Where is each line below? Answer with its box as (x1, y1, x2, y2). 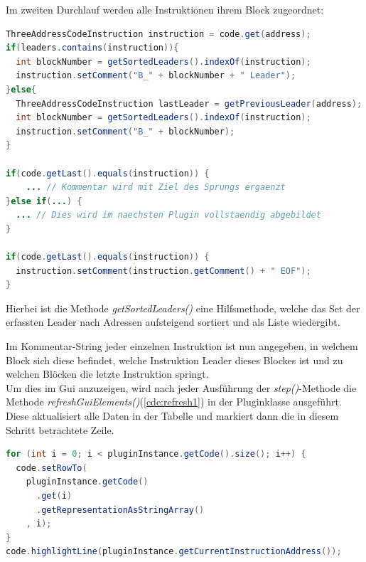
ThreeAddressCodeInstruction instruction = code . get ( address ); (6, 28, 311, 39)
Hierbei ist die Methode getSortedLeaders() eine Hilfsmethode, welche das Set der (6, 300, 360, 315)
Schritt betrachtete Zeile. (6, 422, 114, 437)
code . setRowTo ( (16, 462, 87, 473)
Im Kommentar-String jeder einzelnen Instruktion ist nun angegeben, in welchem (6, 339, 358, 354)
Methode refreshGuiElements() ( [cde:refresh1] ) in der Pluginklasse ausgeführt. (6, 394, 342, 409)
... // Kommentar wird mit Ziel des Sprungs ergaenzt (26, 182, 286, 193)
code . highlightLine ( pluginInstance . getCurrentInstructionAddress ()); (6, 546, 342, 557)
